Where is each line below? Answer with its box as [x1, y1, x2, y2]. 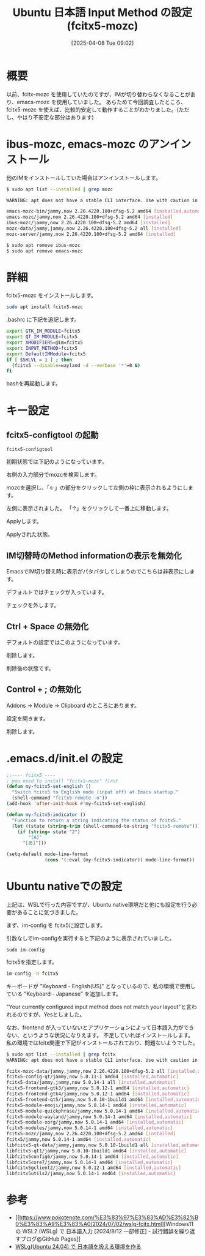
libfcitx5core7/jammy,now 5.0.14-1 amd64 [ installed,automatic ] [6, 1159, 173, 1165]
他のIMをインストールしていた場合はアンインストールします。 [6, 174, 162, 181]
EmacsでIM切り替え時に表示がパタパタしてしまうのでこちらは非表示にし [6, 568, 190, 575]
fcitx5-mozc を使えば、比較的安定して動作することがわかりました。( [6, 105, 179, 113]
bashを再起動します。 [6, 380, 61, 387]
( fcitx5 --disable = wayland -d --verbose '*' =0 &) [12, 362, 140, 368]
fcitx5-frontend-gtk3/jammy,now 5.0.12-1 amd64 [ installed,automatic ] [6, 1085, 190, 1091]
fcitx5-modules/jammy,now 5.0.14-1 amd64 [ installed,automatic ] [6, 1125, 173, 1131]
